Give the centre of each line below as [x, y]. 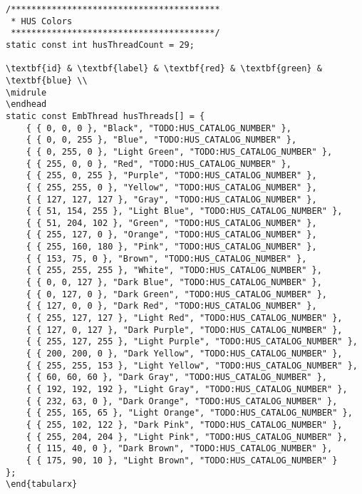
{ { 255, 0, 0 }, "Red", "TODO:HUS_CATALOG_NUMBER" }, [159, 164]
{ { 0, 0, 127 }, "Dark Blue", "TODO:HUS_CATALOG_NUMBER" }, [174, 283]
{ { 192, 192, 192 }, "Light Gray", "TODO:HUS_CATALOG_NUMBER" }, [187, 389]
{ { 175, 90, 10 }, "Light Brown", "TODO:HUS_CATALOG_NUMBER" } [182, 460]
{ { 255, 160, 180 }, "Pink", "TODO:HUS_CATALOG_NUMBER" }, [171, 247]
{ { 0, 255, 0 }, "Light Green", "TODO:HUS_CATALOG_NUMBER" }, [179, 151]
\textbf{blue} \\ [47, 80]
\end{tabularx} [42, 484]
